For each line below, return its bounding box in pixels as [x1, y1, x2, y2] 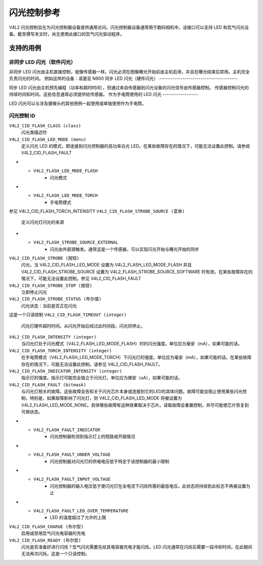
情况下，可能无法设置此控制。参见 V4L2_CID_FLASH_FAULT [21, 276, 141, 282]
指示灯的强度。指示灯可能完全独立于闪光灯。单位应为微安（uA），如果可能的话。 [21, 375, 183, 381]
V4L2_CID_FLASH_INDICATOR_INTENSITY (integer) [9, 368, 122, 374]
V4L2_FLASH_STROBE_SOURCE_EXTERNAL [33, 240, 119, 245]
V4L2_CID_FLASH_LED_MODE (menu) [9, 136, 86, 142]
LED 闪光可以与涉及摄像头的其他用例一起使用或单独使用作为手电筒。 [9, 100, 147, 106]
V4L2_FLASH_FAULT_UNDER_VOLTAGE [33, 452, 111, 457]
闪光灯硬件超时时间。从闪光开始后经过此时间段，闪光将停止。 [21, 323, 145, 329]
